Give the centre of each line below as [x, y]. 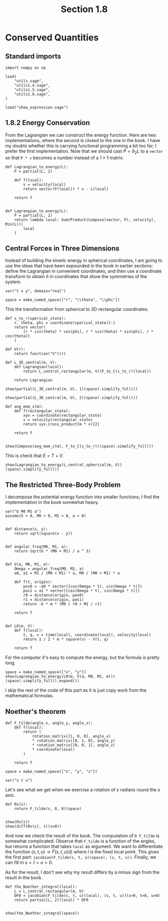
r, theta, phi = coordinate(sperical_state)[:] [65, 323]
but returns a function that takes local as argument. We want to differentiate [84, 846]
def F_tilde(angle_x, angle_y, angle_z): [49, 723]
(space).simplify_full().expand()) [42, 681]
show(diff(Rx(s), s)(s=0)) [33, 827]
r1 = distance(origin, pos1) [54, 600]
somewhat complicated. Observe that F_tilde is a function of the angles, [80, 841]
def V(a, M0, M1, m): [28, 565]
